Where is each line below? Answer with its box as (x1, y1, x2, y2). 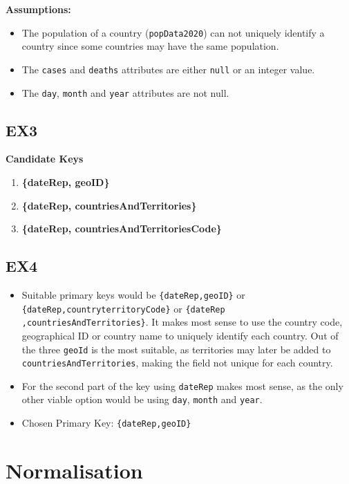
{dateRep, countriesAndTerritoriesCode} (21, 221, 222, 236)
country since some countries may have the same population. (21, 39, 279, 53)
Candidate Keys (6, 151, 84, 166)
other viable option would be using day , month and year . (21, 392, 263, 407)
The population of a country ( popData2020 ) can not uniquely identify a (21, 25, 325, 39)
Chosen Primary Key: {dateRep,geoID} (21, 416, 191, 430)
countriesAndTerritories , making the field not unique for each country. (21, 355, 333, 370)
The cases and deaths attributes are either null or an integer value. (21, 62, 315, 76)
